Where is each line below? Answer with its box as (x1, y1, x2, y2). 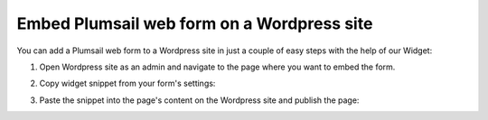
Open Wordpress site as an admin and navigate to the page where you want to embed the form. (39, 61, 396, 72)
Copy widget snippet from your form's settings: (39, 78, 216, 89)
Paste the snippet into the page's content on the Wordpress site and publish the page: (39, 95, 360, 106)
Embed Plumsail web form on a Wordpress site (16, 14, 373, 33)
